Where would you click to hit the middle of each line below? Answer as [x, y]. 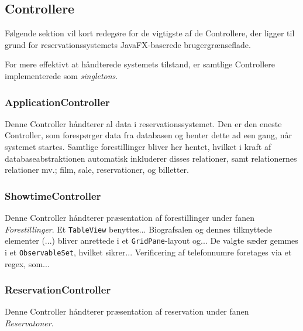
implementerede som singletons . [61, 75]
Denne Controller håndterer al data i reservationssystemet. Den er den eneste [143, 123]
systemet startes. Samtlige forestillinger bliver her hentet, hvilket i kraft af [138, 146]
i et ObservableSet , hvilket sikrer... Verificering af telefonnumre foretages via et [148, 252]
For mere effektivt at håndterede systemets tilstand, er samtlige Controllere [140, 64]
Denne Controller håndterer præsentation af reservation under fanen [127, 311]
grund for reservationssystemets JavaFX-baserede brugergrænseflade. [128, 44]
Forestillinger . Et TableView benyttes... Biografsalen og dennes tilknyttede [138, 229]
